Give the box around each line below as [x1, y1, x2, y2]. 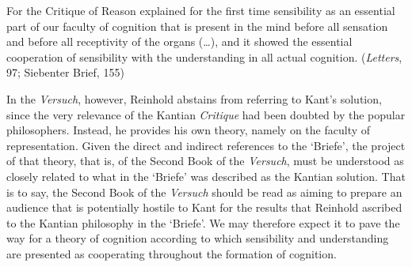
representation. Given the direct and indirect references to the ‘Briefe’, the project [6, 137, 406, 153]
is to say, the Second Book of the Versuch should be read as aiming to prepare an [6, 183, 402, 200]
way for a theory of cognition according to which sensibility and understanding [6, 230, 389, 246]
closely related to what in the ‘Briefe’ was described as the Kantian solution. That [6, 167, 406, 184]
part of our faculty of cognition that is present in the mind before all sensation [6, 17, 388, 34]
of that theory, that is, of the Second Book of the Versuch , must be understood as [6, 152, 404, 169]
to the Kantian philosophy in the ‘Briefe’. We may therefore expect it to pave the [6, 214, 400, 231]
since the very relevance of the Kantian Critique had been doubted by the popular [6, 106, 406, 122]
